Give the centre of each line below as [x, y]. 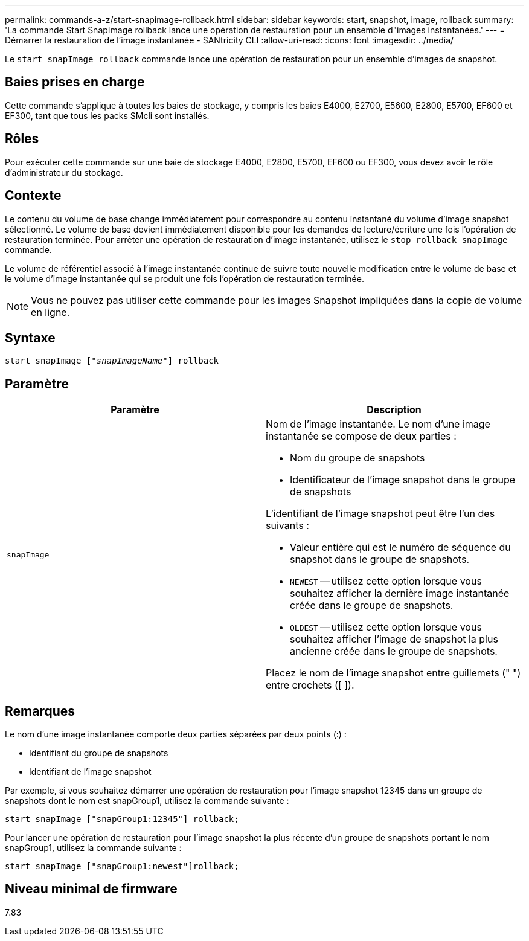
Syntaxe [30, 338]
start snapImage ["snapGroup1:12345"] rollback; [122, 819]
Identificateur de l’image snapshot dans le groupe [403, 480]
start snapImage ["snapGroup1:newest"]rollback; [122, 866]
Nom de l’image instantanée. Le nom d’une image [378, 424]
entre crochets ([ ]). [310, 685]
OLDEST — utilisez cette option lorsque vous [386, 627]
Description [394, 410]
